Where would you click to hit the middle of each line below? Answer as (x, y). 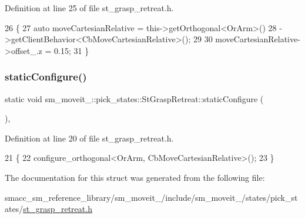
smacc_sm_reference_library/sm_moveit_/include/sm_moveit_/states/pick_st (151, 197)
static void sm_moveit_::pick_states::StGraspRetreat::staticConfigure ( (134, 98)
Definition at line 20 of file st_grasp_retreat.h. (89, 138)
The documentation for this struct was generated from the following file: (135, 177)
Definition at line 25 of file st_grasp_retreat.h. (89, 8)
